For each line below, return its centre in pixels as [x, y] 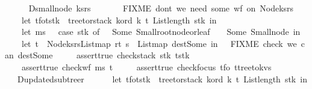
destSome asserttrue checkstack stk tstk [104, 55]
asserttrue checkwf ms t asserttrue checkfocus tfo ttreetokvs [146, 66]
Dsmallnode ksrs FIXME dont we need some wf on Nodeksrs [161, 8]
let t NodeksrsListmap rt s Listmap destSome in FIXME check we [159, 43]
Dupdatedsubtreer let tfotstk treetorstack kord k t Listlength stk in [162, 78]
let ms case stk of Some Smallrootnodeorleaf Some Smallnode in [161, 32]
